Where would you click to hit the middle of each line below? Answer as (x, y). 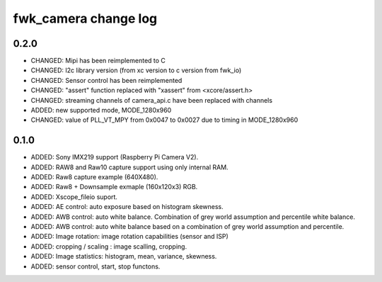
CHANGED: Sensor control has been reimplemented (106, 80)
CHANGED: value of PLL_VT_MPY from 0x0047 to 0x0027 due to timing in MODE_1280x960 (164, 120)
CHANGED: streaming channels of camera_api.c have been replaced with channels (151, 100)
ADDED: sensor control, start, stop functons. (95, 266)
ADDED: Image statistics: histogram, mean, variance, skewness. (124, 256)
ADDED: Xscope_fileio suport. (74, 197)
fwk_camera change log (85, 18)
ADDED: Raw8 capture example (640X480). (94, 177)
